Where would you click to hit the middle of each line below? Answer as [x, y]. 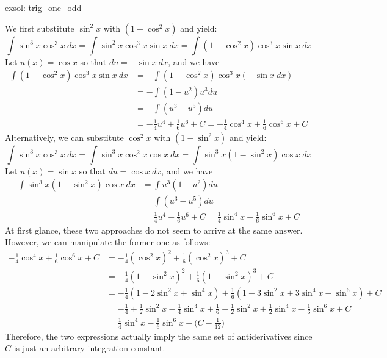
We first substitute [40, 28]
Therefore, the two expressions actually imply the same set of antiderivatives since [159, 336]
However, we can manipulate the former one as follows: [108, 242]
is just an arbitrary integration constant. [89, 348]
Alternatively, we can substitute [64, 137]
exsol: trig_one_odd [43, 7]
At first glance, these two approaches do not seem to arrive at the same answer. [154, 230]
